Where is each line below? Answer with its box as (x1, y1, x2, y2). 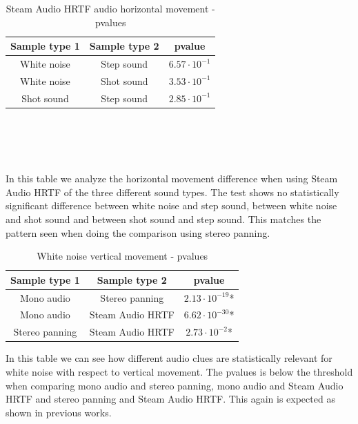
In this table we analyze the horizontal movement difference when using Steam (6, 171, 338, 186)
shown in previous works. (6, 405, 112, 419)
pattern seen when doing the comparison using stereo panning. (6, 225, 270, 240)
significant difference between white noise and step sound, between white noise (6, 198, 337, 213)
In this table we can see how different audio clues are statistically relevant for (6, 351, 332, 365)
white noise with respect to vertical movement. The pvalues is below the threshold (6, 364, 353, 378)
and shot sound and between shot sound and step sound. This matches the (6, 211, 321, 226)
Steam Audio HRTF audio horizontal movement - (6, 1, 215, 15)
